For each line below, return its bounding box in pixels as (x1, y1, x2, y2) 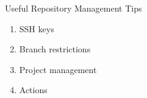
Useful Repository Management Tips (5, 2, 142, 14)
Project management (19, 63, 97, 75)
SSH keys (19, 22, 54, 35)
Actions (19, 83, 48, 96)
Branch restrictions (19, 43, 91, 55)
